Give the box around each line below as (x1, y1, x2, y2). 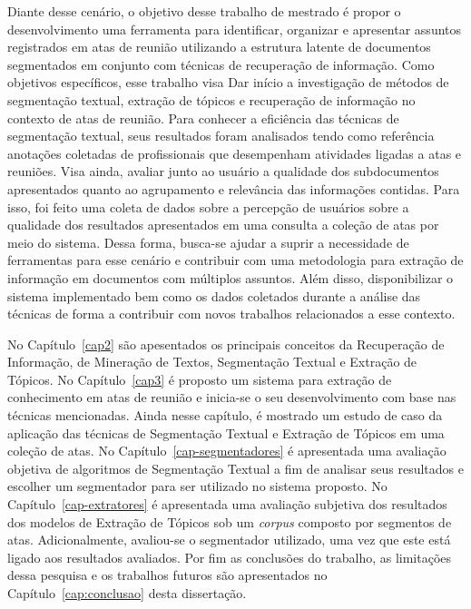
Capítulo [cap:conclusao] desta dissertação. (7, 584, 247, 602)
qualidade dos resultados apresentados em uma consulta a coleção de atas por (7, 215, 439, 234)
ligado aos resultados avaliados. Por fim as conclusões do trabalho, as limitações (7, 547, 452, 566)
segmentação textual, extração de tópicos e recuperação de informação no (7, 90, 416, 109)
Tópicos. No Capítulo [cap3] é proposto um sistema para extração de (7, 369, 392, 388)
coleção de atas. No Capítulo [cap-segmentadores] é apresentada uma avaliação (7, 441, 446, 460)
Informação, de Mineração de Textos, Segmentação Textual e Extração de (7, 352, 417, 371)
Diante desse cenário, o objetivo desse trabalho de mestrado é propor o (7, 2, 401, 20)
